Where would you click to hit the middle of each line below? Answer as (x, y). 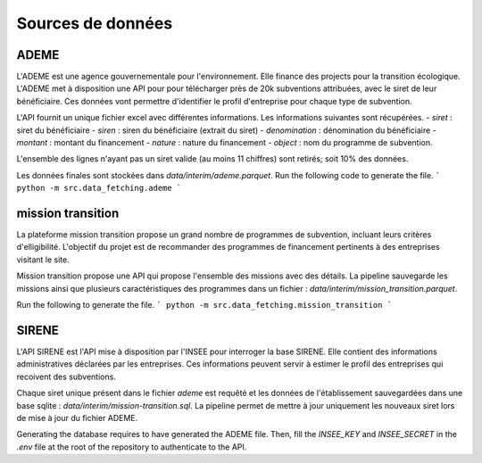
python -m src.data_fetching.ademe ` (99, 188)
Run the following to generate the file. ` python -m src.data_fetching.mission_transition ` (204, 305)
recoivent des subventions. (66, 376)
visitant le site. (43, 260)
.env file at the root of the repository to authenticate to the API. (132, 447)
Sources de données (95, 23)
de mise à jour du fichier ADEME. (77, 418)
